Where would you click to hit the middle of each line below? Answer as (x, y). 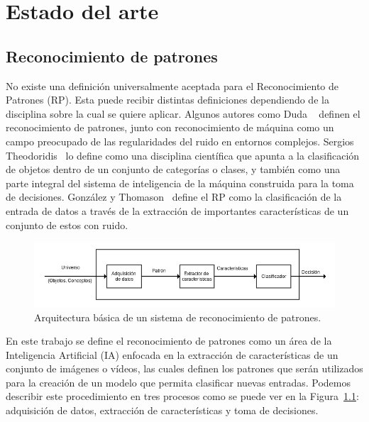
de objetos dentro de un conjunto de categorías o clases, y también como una (173, 169)
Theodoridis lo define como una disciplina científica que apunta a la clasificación (183, 155)
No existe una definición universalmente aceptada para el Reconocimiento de (172, 85)
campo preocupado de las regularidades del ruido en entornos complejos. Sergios (180, 141)
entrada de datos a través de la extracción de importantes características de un (177, 210)
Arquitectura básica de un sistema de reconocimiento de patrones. (178, 317)
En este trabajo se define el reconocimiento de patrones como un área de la (169, 341)
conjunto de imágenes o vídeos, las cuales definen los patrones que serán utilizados (184, 368)
